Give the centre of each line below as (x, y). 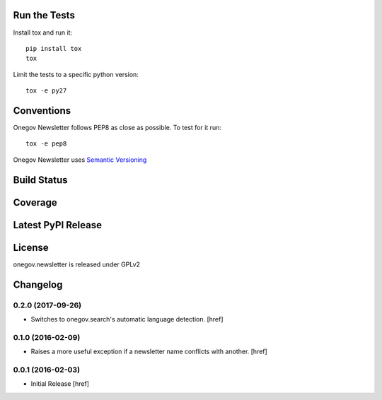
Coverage (35, 202)
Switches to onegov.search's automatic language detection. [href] (127, 319)
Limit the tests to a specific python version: (76, 74)
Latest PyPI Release (58, 225)
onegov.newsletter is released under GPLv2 (77, 264)
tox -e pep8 (46, 144)
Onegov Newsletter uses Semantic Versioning (80, 160)
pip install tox (54, 48)
